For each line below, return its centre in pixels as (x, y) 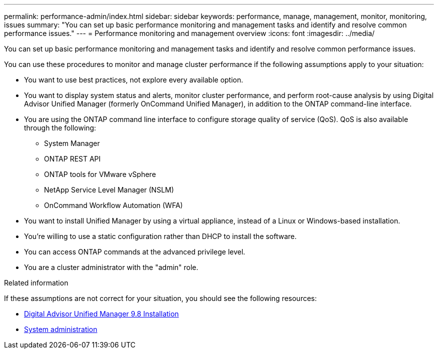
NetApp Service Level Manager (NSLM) (109, 190)
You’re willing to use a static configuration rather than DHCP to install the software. (160, 236)
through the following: (60, 128)
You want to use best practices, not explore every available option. (134, 80)
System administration (61, 329)
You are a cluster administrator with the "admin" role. (111, 267)
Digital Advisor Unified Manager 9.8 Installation (101, 314)
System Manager (72, 143)
